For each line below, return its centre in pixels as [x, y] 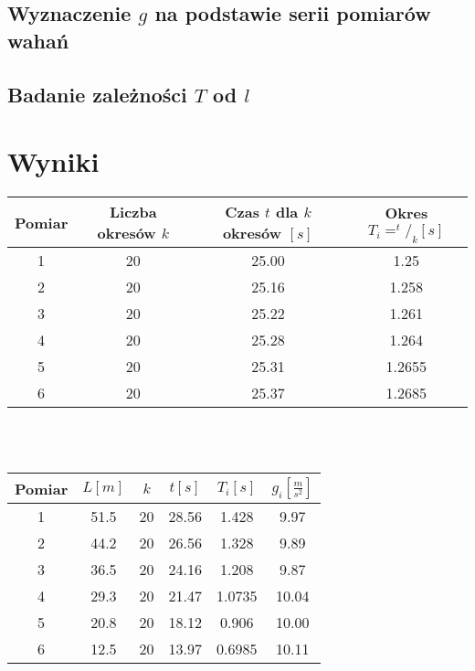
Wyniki [53, 161]
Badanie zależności [97, 94]
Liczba [133, 212]
